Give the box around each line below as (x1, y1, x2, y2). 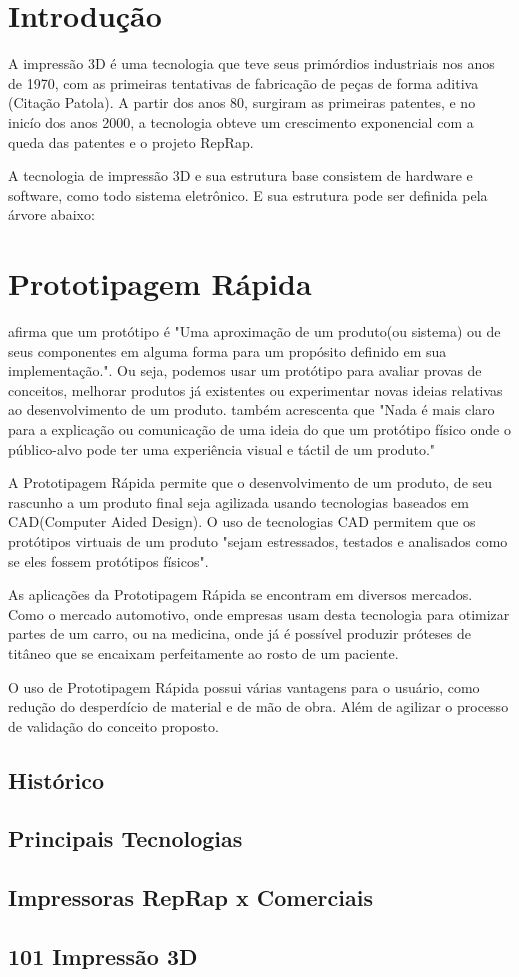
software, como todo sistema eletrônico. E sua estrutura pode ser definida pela (8, 184, 488, 205)
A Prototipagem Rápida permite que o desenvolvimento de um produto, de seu (8, 472, 493, 493)
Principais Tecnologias (8, 823, 243, 854)
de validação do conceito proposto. (8, 715, 219, 736)
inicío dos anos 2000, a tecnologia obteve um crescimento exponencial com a (8, 111, 474, 132)
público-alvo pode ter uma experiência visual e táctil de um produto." (8, 438, 436, 459)
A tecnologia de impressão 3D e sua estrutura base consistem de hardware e (8, 165, 473, 186)
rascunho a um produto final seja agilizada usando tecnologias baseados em (8, 491, 469, 512)
